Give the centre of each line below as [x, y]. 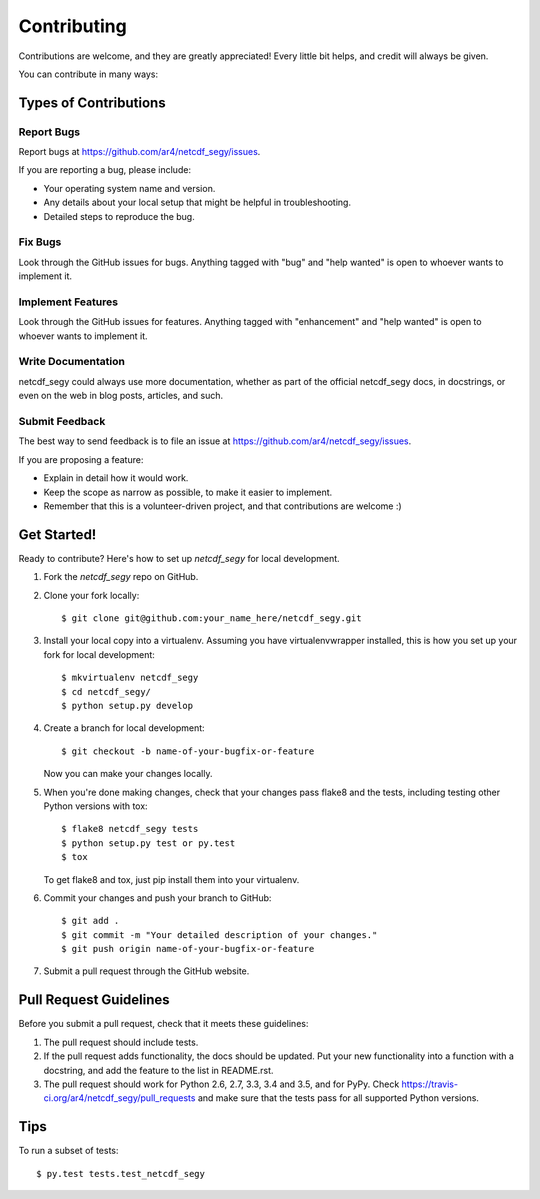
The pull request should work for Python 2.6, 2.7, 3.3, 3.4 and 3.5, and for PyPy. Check [221, 1084]
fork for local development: [99, 654]
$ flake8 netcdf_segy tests [130, 829]
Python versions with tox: [96, 806]
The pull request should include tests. [121, 1042]
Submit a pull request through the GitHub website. [146, 971]
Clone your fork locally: [91, 595]
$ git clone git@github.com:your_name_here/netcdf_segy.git [211, 618]
